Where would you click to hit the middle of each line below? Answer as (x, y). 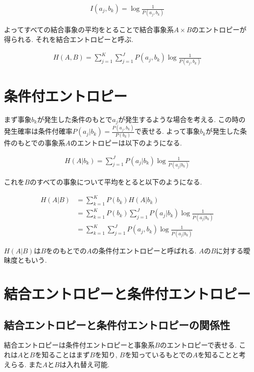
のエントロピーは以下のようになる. (126, 142)
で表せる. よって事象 (167, 131)
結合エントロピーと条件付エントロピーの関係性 (117, 324)
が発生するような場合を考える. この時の (182, 119)
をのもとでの (66, 250)
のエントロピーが (219, 30)
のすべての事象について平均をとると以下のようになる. (116, 182)
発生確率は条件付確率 (38, 131)
